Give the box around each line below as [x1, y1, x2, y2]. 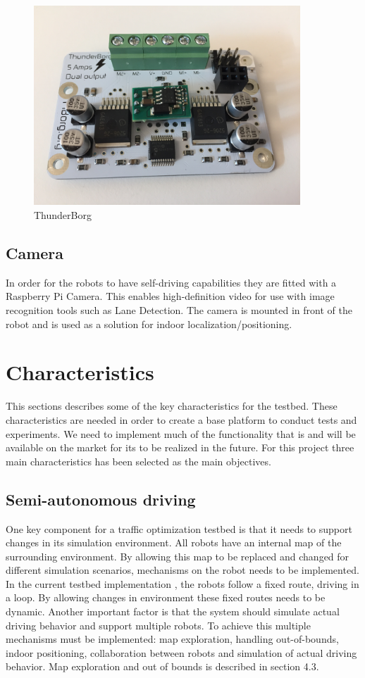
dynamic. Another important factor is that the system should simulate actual [6, 604, 340, 619]
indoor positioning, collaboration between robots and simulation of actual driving [6, 645, 357, 660]
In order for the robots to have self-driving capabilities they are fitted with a [6, 275, 337, 289]
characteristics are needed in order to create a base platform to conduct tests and [6, 412, 357, 427]
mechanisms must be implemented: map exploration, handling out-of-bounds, [6, 632, 339, 646]
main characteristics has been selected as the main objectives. [6, 453, 271, 468]
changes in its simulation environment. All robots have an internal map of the [6, 535, 342, 550]
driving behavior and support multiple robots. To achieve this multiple [6, 617, 311, 632]
